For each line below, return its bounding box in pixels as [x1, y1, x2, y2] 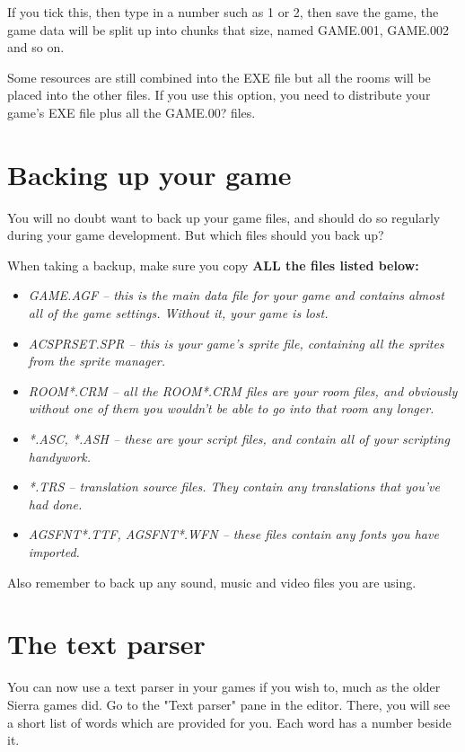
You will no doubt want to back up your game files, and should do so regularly [7, 208, 441, 226]
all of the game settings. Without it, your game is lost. [28, 304, 329, 323]
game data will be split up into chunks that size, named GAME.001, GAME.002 [7, 20, 450, 39]
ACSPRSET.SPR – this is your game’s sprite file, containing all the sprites [28, 333, 444, 352]
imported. [28, 543, 80, 561]
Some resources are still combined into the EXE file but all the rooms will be [7, 67, 431, 86]
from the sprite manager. [28, 351, 166, 370]
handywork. [28, 447, 92, 465]
